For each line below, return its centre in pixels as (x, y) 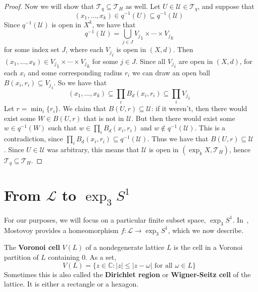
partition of (21, 257)
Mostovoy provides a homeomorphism (61, 230)
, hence (240, 149)
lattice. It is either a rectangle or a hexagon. (71, 284)
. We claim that (82, 108)
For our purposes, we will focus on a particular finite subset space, (105, 219)
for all (163, 265)
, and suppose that (226, 6)
